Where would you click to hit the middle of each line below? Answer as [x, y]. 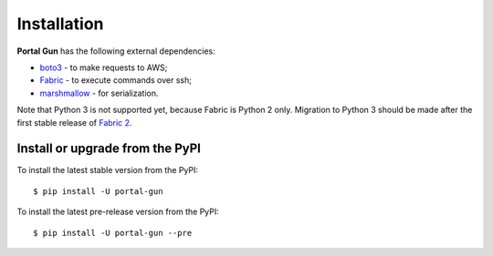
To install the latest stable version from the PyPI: [108, 170]
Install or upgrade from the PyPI [109, 149]
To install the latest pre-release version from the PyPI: [118, 212]
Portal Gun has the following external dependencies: [116, 51]
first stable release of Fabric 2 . [74, 122]
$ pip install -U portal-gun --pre [113, 233]
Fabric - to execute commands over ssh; [115, 80]
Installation [60, 24]
